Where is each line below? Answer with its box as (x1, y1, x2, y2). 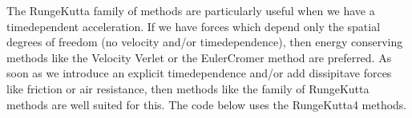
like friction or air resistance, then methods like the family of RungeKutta (6, 80, 370, 96)
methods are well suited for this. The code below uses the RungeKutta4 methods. (6, 96, 407, 112)
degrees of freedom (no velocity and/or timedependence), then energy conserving (6, 33, 403, 50)
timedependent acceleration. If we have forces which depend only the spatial (6, 18, 381, 34)
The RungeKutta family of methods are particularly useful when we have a (6, 2, 375, 18)
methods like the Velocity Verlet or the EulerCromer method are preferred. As (6, 49, 392, 65)
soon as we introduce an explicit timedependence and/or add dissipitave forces (6, 65, 392, 81)
